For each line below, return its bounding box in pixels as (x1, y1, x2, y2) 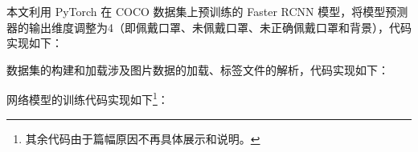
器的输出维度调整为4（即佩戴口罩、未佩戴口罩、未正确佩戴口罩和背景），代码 (6, 18, 412, 35)
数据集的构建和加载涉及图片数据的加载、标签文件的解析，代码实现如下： (6, 61, 389, 78)
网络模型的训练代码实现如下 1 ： (6, 89, 169, 108)
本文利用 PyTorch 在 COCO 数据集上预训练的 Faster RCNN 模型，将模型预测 (6, 3, 408, 19)
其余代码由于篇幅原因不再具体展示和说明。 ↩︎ (25, 130, 260, 146)
